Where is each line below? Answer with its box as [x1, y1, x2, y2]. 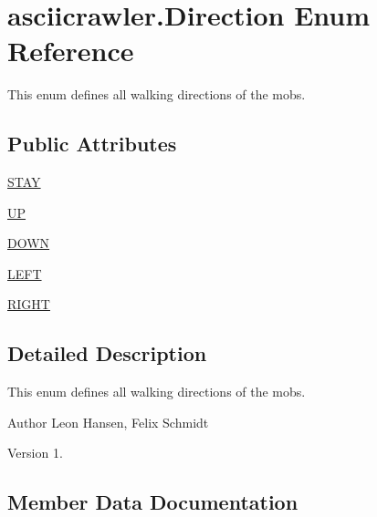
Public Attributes [7, 129, 177, 158]
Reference [7, 32, 134, 69]
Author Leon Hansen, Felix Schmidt [7, 412, 209, 431]
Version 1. [7, 443, 63, 462]
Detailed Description [7, 339, 207, 367]
